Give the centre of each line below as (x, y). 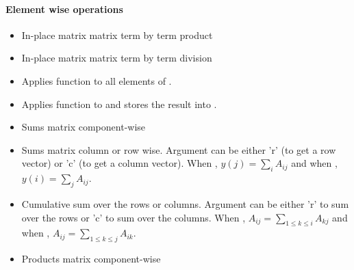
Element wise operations (64, 9)
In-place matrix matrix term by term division (117, 58)
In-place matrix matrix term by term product (117, 35)
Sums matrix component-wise (84, 127)
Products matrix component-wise (91, 259)
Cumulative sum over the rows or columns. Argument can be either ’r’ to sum (185, 203)
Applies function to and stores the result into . (119, 104)
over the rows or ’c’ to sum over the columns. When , (134, 217)
